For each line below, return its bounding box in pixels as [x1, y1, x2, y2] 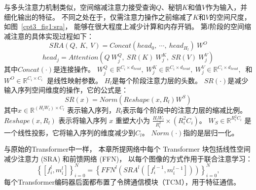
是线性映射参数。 [46, 75, 102, 85]
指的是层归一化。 [183, 127, 239, 137]
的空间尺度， [209, 11, 251, 22]
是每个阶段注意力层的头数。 [111, 75, 202, 85]
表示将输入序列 [58, 115, 107, 125]
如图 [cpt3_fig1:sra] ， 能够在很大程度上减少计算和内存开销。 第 [4, 21, 208, 32]
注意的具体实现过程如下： [10, 31, 94, 41]
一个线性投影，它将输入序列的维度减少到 [4, 127, 135, 137]
